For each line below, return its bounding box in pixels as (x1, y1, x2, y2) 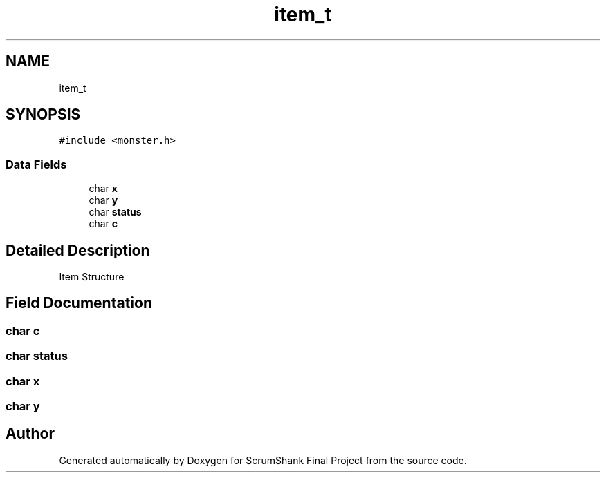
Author (6, 425, 55, 443)
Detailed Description (6, 241, 150, 259)
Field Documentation (6, 294, 152, 312)
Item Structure (59, 271, 125, 283)
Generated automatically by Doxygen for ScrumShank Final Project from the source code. (59, 454, 467, 466)
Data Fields (6, 157, 67, 171)
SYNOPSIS (6, 106, 81, 124)
